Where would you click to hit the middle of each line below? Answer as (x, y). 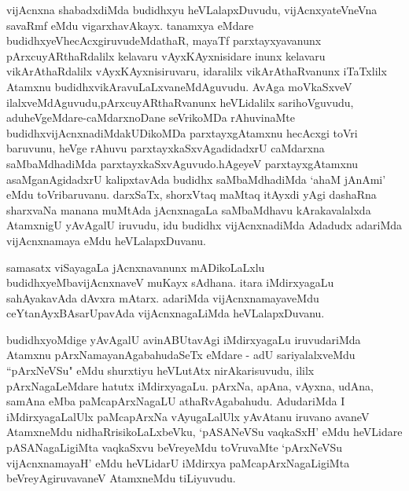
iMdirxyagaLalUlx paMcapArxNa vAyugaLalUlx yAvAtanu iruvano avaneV (188, 416)
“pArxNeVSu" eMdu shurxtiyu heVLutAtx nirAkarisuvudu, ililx (160, 370)
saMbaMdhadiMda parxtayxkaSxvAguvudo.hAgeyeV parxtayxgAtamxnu (182, 163)
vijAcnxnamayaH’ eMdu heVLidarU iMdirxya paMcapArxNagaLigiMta (178, 462)
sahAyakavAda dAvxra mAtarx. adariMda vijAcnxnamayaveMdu (163, 297)
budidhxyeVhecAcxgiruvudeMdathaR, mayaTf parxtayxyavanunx (164, 40)
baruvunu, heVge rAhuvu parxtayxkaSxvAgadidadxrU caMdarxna (166, 148)
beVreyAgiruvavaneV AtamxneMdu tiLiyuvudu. (121, 478)
